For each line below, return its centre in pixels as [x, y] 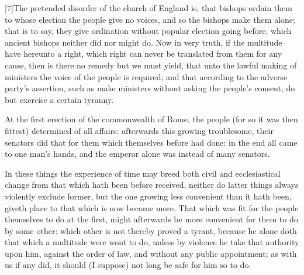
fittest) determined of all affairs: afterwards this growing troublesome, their [139, 130]
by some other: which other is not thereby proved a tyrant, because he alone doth [151, 230]
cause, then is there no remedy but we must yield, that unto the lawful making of [151, 65]
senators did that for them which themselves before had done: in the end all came [151, 142]
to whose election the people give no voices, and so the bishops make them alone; [150, 19]
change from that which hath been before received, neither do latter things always [152, 185]
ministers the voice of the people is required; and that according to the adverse [146, 76]
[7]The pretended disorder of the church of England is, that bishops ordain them [148, 8]
